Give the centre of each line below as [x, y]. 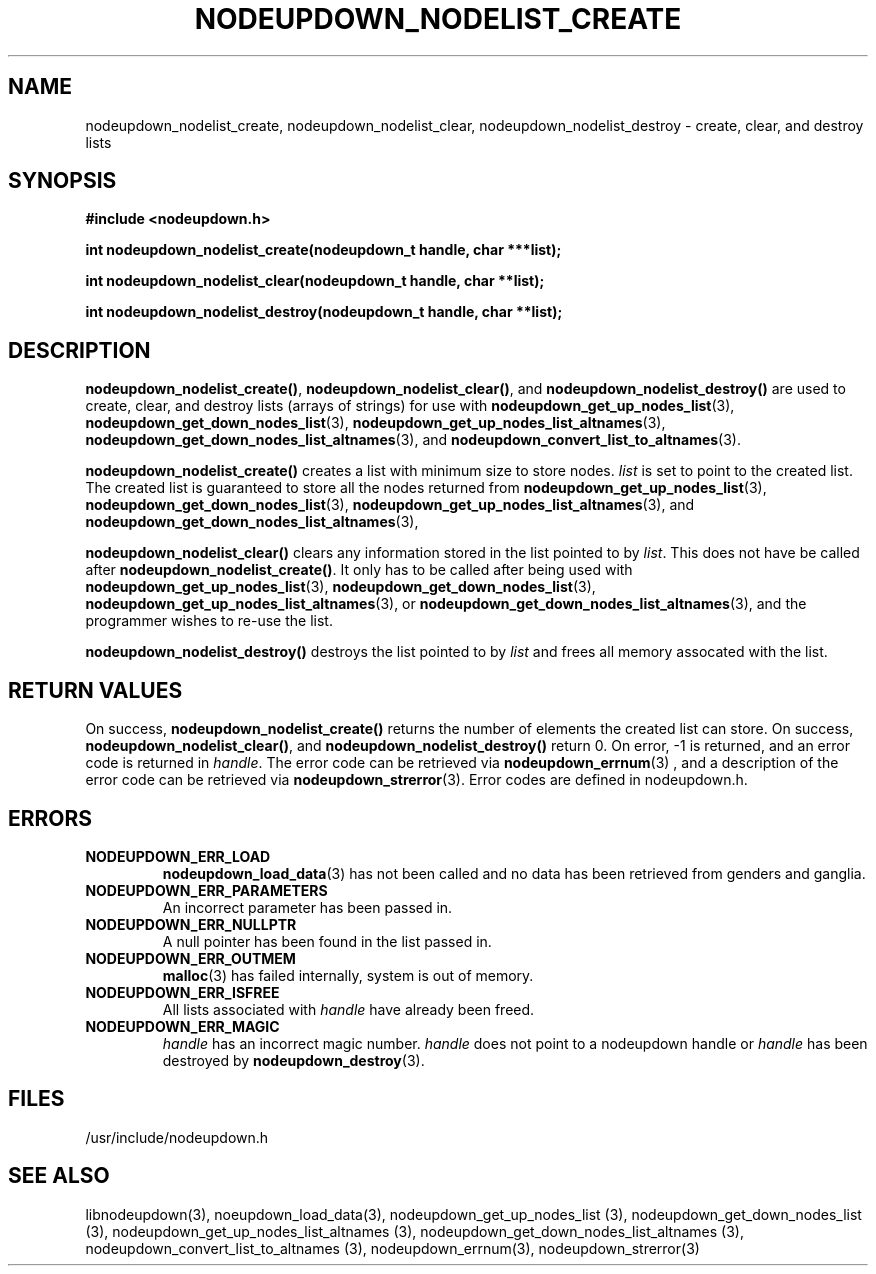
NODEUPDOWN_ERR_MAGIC [182, 1026]
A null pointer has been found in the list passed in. [327, 941]
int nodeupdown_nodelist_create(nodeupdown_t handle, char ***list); [323, 250]
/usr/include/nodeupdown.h [177, 1137]
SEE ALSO [59, 1176]
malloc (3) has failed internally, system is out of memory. [348, 975]
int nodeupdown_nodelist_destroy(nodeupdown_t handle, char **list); [324, 312]
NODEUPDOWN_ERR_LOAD [178, 856]
